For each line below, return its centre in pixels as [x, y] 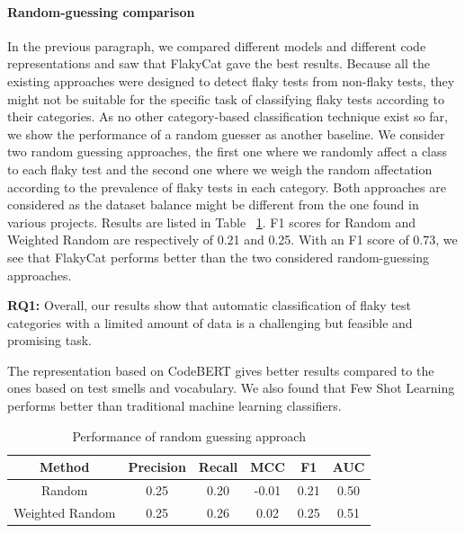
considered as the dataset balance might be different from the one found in [213, 204]
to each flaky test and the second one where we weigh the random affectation [220, 169]
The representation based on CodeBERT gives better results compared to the [221, 370]
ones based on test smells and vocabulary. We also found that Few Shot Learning [231, 388]
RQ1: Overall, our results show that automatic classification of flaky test [210, 305]
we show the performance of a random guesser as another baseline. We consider [226, 133]
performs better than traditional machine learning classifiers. [174, 406]
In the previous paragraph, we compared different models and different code [217, 45]
